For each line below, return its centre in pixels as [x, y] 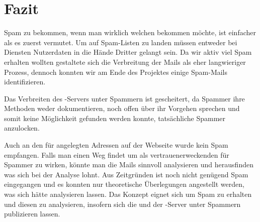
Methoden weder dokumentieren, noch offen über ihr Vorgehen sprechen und [122, 108]
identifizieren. [25, 82]
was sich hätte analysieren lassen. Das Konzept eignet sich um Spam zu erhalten [128, 194]
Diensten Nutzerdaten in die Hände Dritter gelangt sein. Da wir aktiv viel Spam [128, 52]
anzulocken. [22, 128]
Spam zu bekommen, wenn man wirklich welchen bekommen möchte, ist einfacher [130, 32]
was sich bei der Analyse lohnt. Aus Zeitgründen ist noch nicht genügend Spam [126, 174]
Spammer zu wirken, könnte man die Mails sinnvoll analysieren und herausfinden [129, 164]
